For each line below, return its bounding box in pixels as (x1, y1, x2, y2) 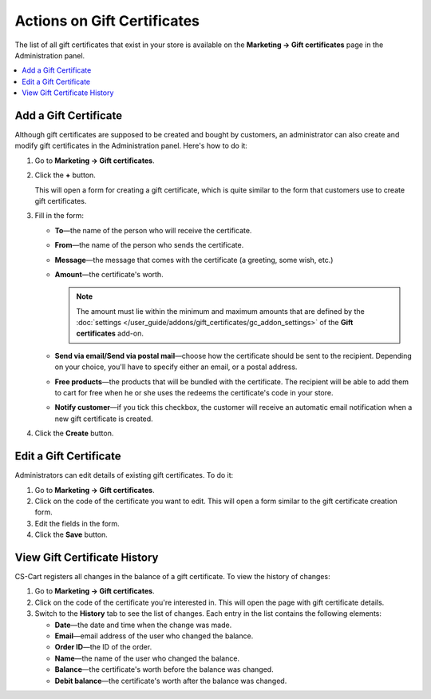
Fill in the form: (34, 211, 84, 220)
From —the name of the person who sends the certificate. (54, 240, 244, 250)
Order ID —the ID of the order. (54, 642, 152, 652)
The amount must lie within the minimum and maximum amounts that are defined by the (76, 306, 365, 316)
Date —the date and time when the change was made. (54, 620, 232, 629)
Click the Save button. (34, 530, 108, 539)
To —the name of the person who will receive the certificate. (54, 225, 252, 235)
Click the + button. (34, 170, 96, 180)
